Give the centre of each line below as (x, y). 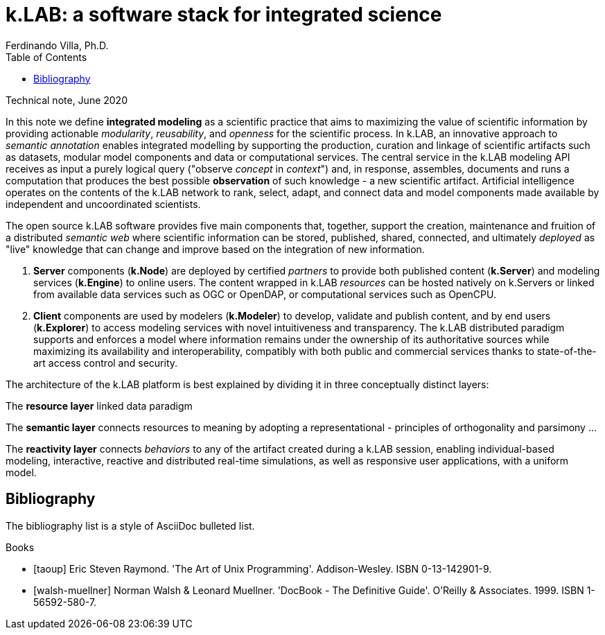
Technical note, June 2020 (67, 100)
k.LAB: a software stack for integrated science (224, 15)
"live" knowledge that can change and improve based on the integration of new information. (215, 249)
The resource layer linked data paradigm (99, 406)
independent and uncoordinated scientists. (103, 204)
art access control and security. (106, 363)
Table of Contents (46, 57)
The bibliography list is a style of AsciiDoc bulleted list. (130, 525)
